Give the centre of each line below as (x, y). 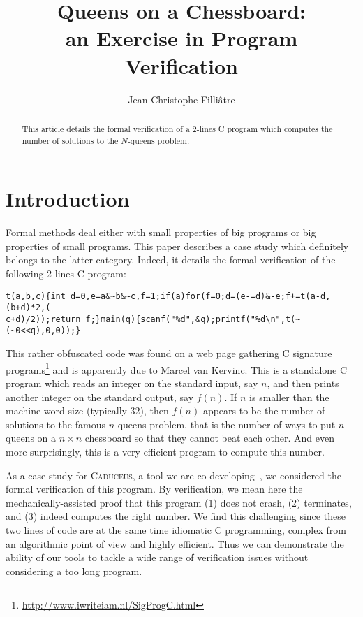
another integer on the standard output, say (100, 397)
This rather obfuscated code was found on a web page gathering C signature (169, 353)
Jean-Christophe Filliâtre (181, 99)
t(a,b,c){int (36, 296)
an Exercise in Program (181, 38)
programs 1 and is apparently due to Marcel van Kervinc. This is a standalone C (177, 368)
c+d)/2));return (43, 319)
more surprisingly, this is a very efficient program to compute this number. (165, 451)
